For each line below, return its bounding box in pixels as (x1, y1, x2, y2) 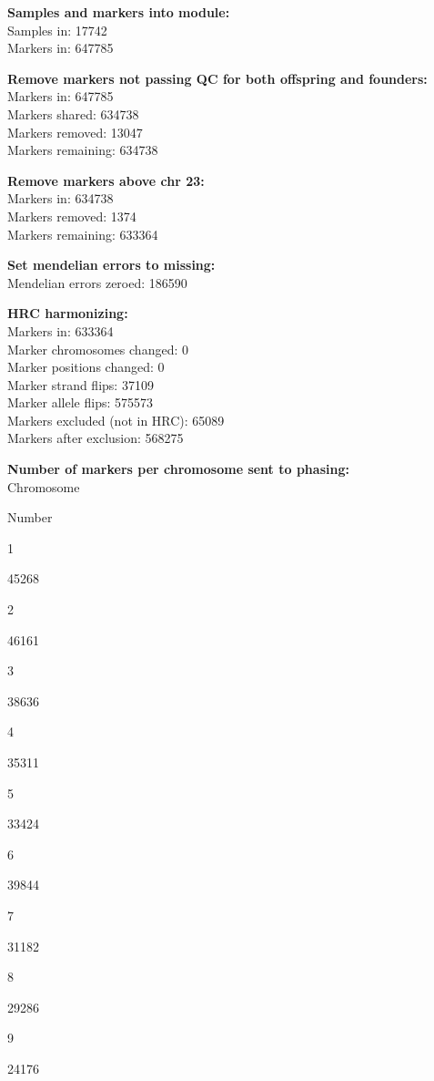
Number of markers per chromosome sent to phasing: (7, 459, 349, 479)
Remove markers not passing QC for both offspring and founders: (7, 68, 428, 88)
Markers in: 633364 (7, 321, 114, 340)
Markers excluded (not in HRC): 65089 (7, 410, 225, 429)
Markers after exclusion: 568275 (7, 428, 184, 448)
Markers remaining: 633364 (7, 224, 158, 243)
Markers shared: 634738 (7, 104, 139, 123)
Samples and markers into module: (7, 3, 230, 21)
